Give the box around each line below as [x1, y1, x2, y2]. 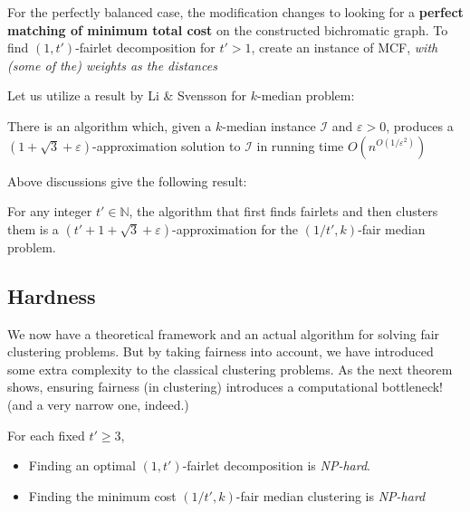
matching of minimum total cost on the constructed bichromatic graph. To [7, 20, 448, 39]
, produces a [386, 116, 454, 135]
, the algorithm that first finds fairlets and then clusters [129, 202, 438, 221]
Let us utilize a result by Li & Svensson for [7, 86, 247, 105]
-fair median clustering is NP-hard [235, 486, 426, 505]
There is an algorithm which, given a [7, 116, 212, 135]
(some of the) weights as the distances [7, 55, 217, 74]
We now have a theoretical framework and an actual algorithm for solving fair [7, 324, 440, 343]
